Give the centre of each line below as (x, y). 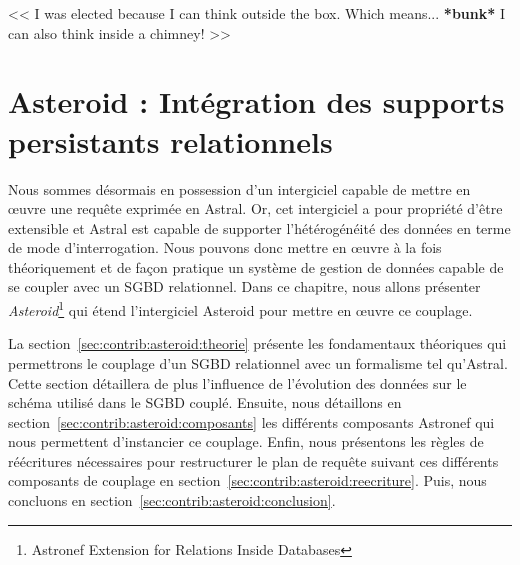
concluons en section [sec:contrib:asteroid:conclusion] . (172, 500)
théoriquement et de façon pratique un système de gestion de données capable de (256, 266)
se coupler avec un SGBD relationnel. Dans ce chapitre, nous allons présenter (244, 286)
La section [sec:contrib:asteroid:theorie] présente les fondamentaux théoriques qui (257, 343)
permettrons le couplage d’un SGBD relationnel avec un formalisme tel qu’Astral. (258, 362)
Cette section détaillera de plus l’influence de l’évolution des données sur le (237, 382)
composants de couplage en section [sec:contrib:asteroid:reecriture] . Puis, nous (247, 480)
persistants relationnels (170, 140)
